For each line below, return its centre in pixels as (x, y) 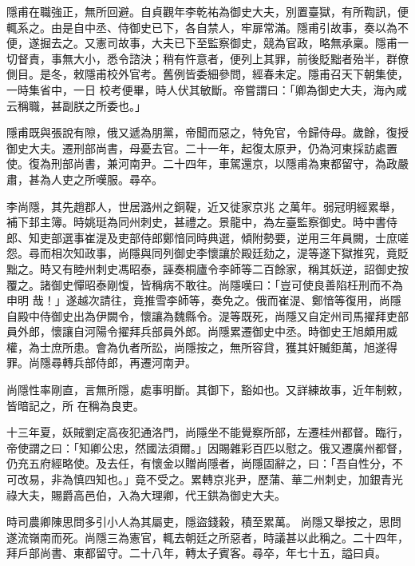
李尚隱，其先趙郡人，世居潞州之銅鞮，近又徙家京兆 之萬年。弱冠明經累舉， (204, 206)
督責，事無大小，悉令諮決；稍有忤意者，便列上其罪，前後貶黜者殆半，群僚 (213, 58)
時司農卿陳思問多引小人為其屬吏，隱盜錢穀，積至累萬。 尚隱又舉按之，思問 (204, 522)
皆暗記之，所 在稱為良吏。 (75, 405)
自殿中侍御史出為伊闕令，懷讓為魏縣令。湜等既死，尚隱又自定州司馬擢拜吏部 (207, 315)
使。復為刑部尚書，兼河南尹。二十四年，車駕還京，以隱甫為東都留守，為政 (202, 163)
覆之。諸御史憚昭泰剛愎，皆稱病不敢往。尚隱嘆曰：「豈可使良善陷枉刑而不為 (205, 284)
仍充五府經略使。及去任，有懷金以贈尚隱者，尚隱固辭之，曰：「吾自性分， (199, 463)
